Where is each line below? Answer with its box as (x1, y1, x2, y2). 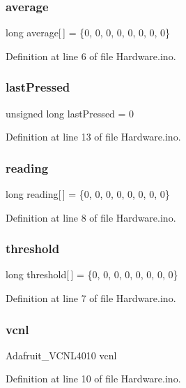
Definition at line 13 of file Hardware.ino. (6, 129, 181, 144)
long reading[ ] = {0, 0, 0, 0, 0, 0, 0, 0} (6, 187, 170, 201)
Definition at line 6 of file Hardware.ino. (6, 48, 176, 63)
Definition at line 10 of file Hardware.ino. (6, 371, 181, 386)
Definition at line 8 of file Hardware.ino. (6, 210, 176, 224)
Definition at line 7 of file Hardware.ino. (6, 291, 176, 306)
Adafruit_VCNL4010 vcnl (6, 347, 117, 362)
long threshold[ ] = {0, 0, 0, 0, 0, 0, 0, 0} (6, 267, 178, 282)
